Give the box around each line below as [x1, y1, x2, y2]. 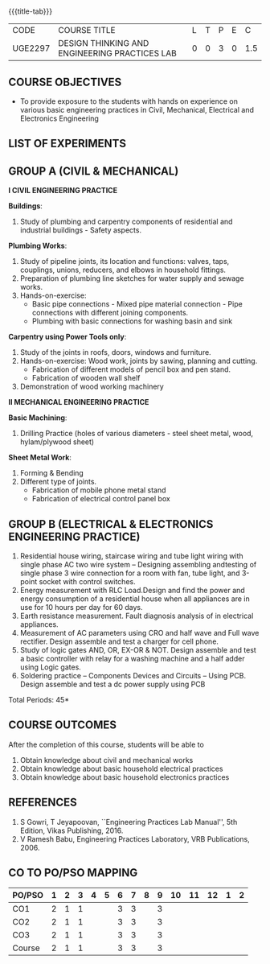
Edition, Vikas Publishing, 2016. [19, 826, 124, 835]
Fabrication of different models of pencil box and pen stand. [31, 365, 231, 374]
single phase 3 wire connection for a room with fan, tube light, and [19, 568, 240, 578]
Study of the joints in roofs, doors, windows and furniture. [19, 348, 211, 357]
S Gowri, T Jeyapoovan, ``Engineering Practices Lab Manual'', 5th [19, 817, 238, 826]
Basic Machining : [8, 413, 67, 422]
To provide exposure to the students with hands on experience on [19, 97, 239, 106]
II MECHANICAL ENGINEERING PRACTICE [8, 398, 149, 407]
